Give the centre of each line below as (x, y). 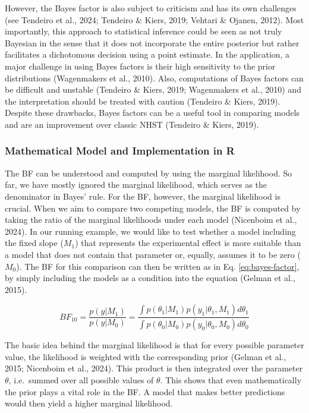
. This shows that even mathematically (231, 379)
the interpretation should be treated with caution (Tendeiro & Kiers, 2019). (143, 101)
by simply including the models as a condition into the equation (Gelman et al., (150, 278)
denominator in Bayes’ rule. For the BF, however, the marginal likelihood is (143, 196)
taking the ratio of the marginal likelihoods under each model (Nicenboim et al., (151, 220)
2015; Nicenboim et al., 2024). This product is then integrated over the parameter (154, 368)
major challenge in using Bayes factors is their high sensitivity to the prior (140, 66)
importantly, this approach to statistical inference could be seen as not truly (144, 31)
